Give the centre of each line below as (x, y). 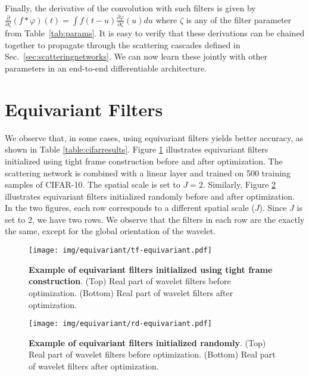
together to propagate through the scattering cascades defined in (123, 44)
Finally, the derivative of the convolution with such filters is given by (130, 8)
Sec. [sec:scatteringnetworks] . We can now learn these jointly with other (136, 56)
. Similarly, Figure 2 (239, 184)
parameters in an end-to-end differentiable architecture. (106, 68)
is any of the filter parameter (239, 19)
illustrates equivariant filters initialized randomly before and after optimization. (150, 196)
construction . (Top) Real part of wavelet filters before (130, 281)
